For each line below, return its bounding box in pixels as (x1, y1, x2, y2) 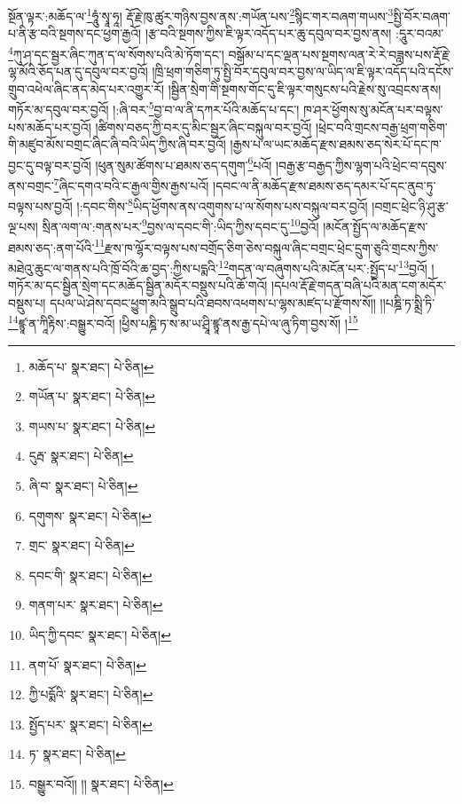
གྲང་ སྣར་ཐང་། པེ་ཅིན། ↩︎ (28, 536, 135, 555)
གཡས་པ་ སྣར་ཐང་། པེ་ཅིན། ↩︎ (28, 416, 156, 435)
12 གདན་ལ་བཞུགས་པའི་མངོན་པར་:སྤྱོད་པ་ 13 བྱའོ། (218, 256, 427, 277)
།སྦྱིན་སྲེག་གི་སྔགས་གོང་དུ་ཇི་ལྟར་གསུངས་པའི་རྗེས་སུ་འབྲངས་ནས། (168, 79, 442, 98)
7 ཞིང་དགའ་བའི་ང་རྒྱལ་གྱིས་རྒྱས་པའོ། (53, 173, 209, 194)
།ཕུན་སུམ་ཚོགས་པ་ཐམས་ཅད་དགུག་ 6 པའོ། (95, 153, 272, 174)
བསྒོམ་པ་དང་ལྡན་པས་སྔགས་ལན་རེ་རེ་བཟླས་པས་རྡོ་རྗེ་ (228, 44, 451, 63)
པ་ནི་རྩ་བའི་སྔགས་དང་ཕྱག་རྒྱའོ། (8, 24, 142, 43)
